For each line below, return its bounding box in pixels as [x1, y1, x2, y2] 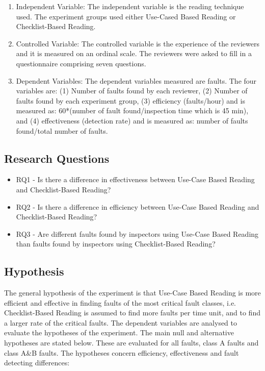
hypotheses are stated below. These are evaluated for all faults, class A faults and [4, 337, 259, 348]
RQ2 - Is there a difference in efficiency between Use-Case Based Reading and [16, 201, 259, 212]
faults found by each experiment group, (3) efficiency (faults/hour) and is [16, 95, 245, 106]
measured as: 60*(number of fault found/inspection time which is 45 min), [16, 105, 249, 116]
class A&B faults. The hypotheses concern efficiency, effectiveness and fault [4, 347, 239, 358]
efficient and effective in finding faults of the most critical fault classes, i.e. [4, 297, 236, 308]
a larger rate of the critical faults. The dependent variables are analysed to [4, 317, 237, 328]
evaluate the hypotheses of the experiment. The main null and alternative [4, 327, 234, 338]
